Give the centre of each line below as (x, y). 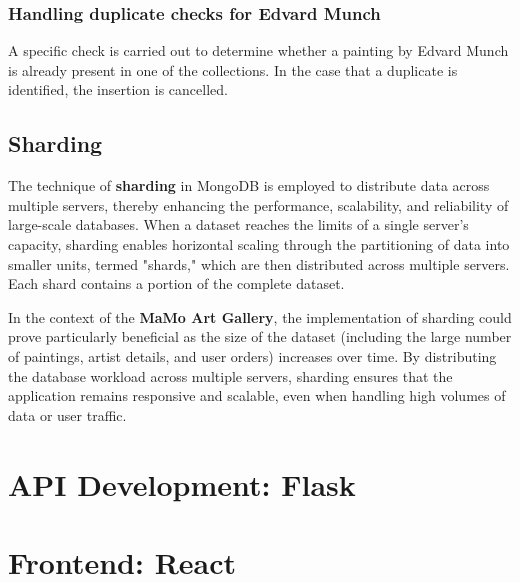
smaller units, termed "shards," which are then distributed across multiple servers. (259, 263)
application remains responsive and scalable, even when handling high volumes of (257, 395)
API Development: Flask (182, 483)
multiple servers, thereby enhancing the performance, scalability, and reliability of (258, 204)
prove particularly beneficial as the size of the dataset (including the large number (260, 336)
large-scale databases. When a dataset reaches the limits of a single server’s (238, 224)
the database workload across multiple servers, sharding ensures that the (230, 375)
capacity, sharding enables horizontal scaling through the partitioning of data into (259, 243)
